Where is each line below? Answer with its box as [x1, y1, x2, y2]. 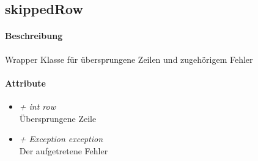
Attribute [5, 76, 46, 89]
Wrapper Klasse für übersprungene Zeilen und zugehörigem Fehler [5, 52, 253, 65]
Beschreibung [5, 29, 63, 42]
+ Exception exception [19, 132, 103, 145]
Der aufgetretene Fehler [19, 144, 108, 157]
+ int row [19, 99, 56, 112]
